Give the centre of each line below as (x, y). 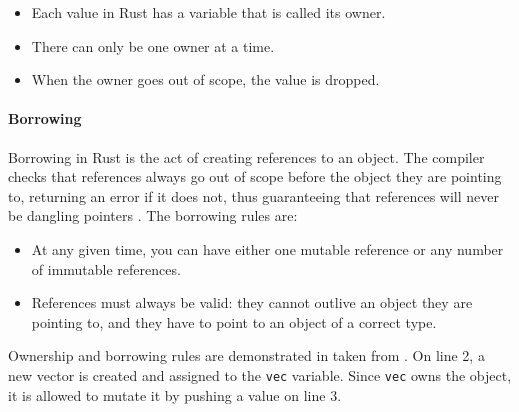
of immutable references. (106, 268)
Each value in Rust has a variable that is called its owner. (208, 12)
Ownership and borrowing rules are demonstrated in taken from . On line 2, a (246, 355)
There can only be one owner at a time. (153, 45)
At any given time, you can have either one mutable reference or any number (267, 248)
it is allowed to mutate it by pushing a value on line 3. (175, 394)
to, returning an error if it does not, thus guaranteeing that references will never (253, 195)
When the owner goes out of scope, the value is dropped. (205, 79)
